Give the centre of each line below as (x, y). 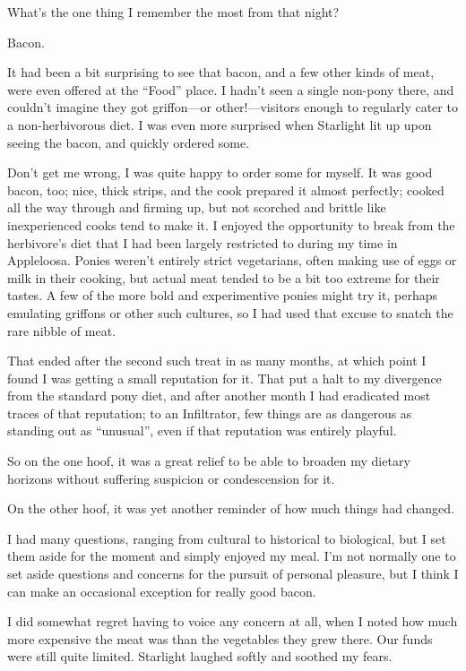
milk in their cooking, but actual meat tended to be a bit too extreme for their (224, 277)
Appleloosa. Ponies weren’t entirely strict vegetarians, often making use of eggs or (232, 260)
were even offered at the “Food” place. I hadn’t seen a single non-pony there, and (231, 89)
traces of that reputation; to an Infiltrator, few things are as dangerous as (210, 413)
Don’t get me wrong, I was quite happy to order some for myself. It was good (220, 172)
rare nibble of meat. (62, 330)
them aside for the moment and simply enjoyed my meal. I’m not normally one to (232, 556)
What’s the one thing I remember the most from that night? (173, 12)
